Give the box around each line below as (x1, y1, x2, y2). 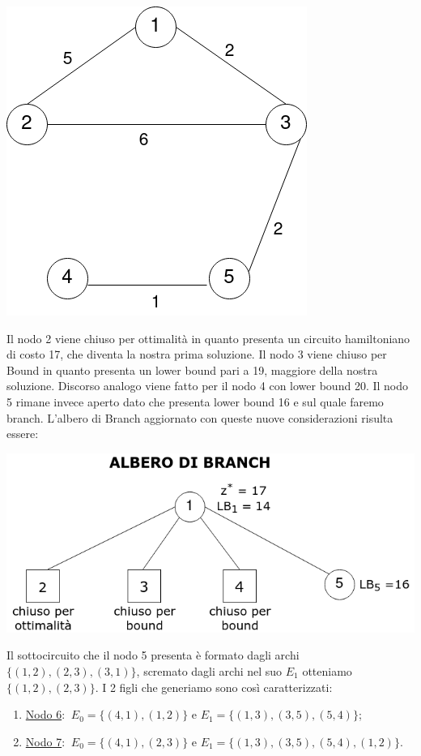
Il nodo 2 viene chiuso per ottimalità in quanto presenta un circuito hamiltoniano (6, 329, 410, 346)
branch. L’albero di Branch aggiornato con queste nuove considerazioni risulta (6, 409, 393, 426)
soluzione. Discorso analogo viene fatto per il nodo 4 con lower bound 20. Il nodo (6, 377, 409, 394)
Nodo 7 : (25, 732, 66, 750)
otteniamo (302, 662, 352, 679)
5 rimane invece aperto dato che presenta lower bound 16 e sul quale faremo (6, 393, 384, 410)
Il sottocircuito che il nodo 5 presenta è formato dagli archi (6, 646, 300, 664)
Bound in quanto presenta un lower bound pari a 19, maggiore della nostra (6, 361, 378, 378)
